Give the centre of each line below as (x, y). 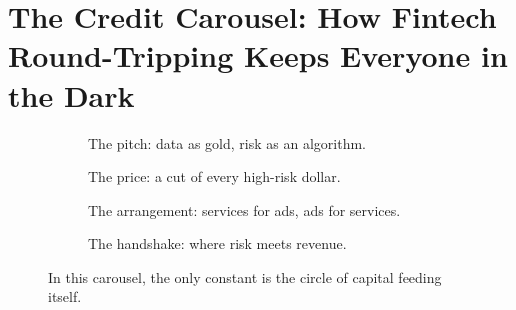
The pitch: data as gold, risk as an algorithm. (227, 142)
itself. (65, 296)
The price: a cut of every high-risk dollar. (214, 176)
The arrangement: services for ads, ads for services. (244, 209)
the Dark (71, 94)
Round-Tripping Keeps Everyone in (258, 55)
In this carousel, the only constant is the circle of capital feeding (245, 276)
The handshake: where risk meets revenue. (217, 243)
